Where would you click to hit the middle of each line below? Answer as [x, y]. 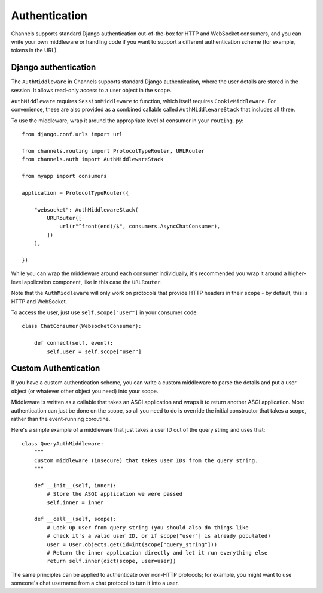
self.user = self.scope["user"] [94, 351]
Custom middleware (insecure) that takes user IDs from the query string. [146, 460]
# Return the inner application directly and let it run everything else [157, 553]
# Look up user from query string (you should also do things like [148, 527]
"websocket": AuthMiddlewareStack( [86, 210]
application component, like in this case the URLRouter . [93, 282]
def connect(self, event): [74, 343]
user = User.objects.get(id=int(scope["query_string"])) [132, 544]
